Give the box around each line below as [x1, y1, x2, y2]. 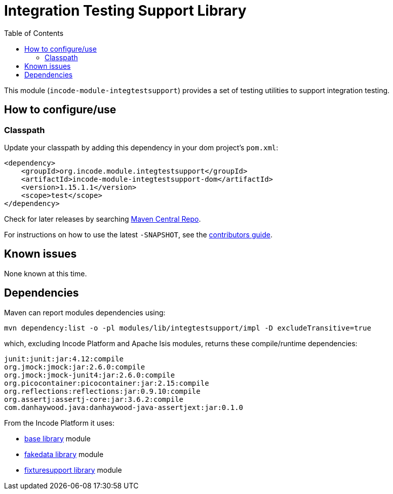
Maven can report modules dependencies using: [4, 308, 166, 317]
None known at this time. [4, 269, 87, 278]
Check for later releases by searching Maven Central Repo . [4, 214, 201, 223]
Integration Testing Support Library [4, 2, 247, 19]
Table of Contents [4, 28, 64, 37]
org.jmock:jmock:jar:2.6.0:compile [4, 362, 145, 371]
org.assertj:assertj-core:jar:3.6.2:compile [4, 395, 184, 403]
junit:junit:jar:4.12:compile [4, 354, 124, 363]
